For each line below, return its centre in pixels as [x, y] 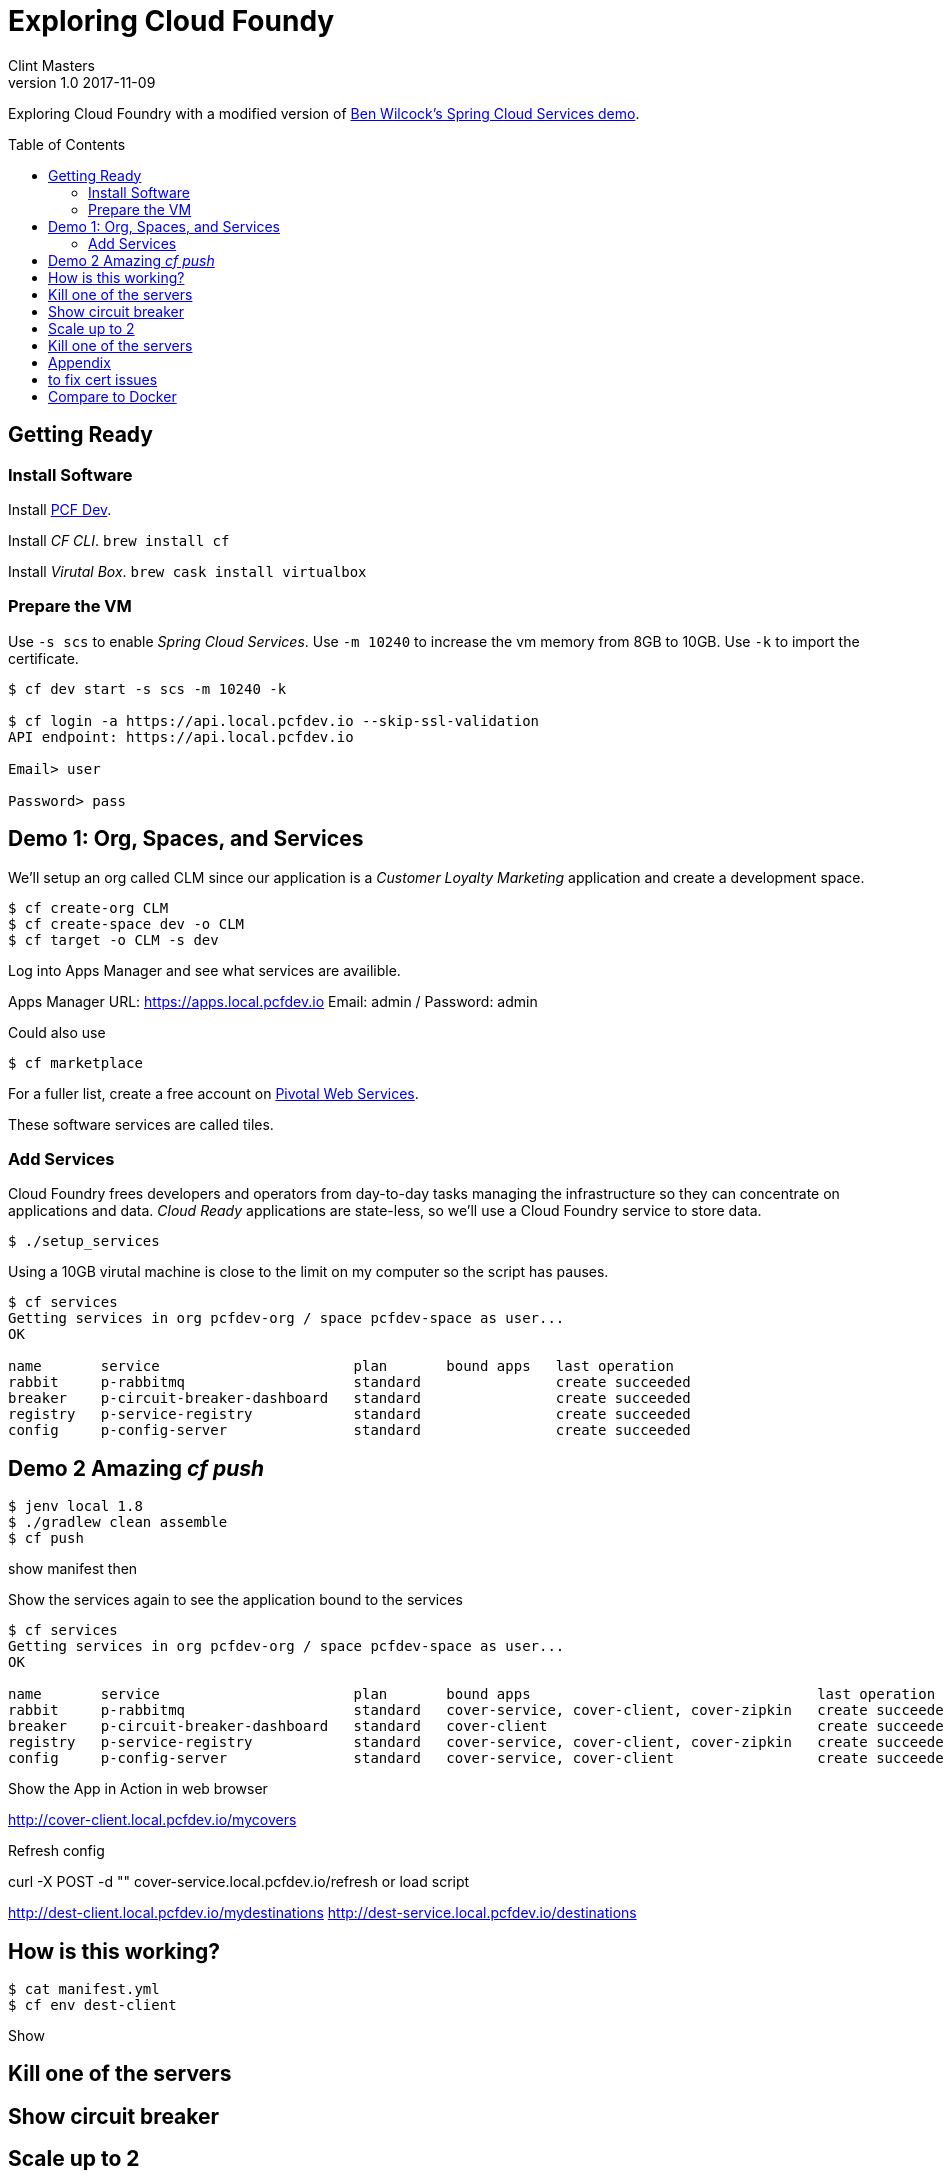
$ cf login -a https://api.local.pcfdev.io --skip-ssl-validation [274, 720]
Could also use [57, 1032]
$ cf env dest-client [92, 2005]
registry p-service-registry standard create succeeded [349, 1414]
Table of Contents [67, 144]
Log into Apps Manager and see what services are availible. [204, 970]
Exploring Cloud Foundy [171, 21]
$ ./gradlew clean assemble [118, 1522]
